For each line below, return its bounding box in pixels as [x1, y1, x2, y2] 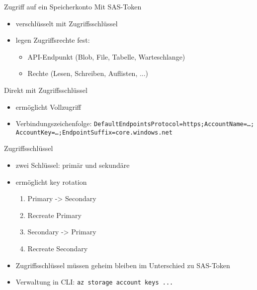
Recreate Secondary [27, 243, 88, 254]
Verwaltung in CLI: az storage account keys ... [15, 277, 173, 287]
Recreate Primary [27, 210, 82, 220]
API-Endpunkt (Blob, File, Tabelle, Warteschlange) [27, 51, 185, 62]
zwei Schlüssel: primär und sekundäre [15, 160, 130, 170]
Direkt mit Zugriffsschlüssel [4, 84, 87, 95]
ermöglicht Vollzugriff [15, 101, 81, 112]
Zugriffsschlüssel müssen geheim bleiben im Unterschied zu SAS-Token [15, 260, 230, 270]
